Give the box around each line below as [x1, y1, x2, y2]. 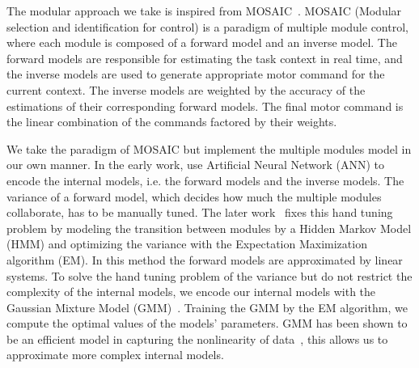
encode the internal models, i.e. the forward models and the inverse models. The [6, 171, 404, 188]
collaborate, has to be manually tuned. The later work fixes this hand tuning [6, 204, 393, 221]
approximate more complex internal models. [6, 346, 224, 363]
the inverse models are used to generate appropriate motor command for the [6, 66, 385, 82]
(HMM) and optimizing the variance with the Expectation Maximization [6, 235, 367, 252]
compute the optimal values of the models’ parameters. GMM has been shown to [6, 315, 408, 332]
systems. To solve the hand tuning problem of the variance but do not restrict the [6, 267, 413, 284]
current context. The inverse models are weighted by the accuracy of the [6, 81, 366, 98]
